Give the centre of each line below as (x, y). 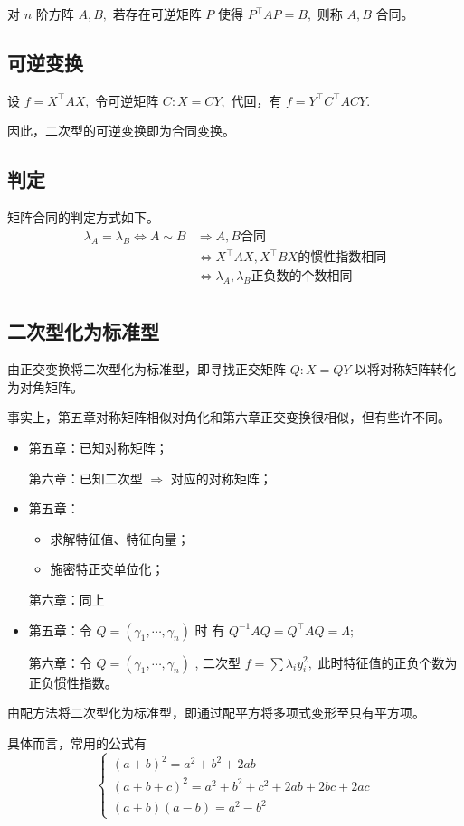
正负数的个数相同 (302, 277)
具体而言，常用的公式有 (77, 742)
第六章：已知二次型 (85, 478)
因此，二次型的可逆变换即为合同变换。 (121, 131)
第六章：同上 (66, 599)
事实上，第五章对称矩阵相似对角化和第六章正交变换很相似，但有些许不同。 (229, 417)
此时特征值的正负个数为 (388, 662)
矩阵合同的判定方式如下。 (83, 217)
